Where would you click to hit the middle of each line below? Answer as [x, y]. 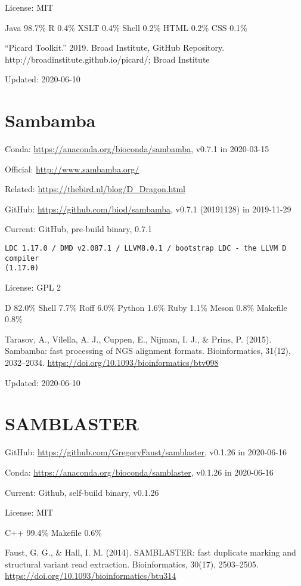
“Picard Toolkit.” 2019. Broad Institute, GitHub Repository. [115, 47]
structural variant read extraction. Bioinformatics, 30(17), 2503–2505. [132, 564]
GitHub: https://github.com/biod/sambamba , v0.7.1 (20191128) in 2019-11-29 [148, 209]
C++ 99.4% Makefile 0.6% [53, 532]
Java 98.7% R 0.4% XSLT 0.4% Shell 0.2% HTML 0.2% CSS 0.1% [126, 27]
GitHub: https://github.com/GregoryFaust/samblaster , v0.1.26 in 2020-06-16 [146, 452]
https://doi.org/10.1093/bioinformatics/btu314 [91, 576]
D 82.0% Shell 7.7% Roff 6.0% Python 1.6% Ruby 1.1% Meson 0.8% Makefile [146, 307]
